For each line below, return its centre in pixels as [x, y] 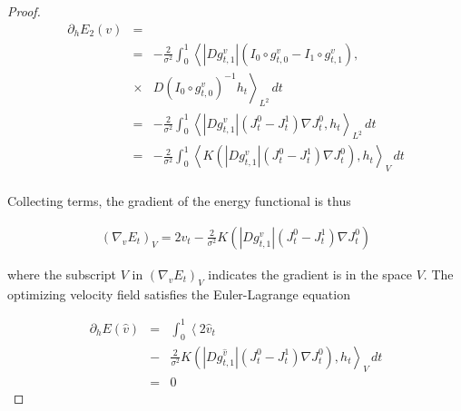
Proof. [24, 11]
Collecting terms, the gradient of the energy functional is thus [179, 201]
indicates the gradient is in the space [310, 274]
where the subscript [62, 274]
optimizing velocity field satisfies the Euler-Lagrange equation [179, 294]
